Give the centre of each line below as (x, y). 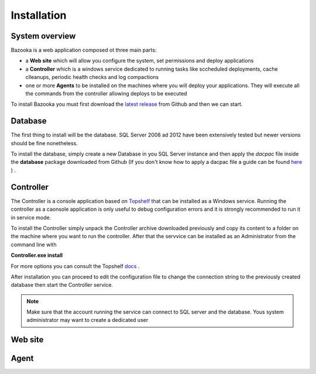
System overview (43, 36)
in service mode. (31, 217)
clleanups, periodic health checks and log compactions (92, 77)
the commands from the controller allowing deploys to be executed (106, 94)
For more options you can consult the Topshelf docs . (75, 266)
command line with (34, 244)
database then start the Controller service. (62, 285)
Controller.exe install (37, 255)
